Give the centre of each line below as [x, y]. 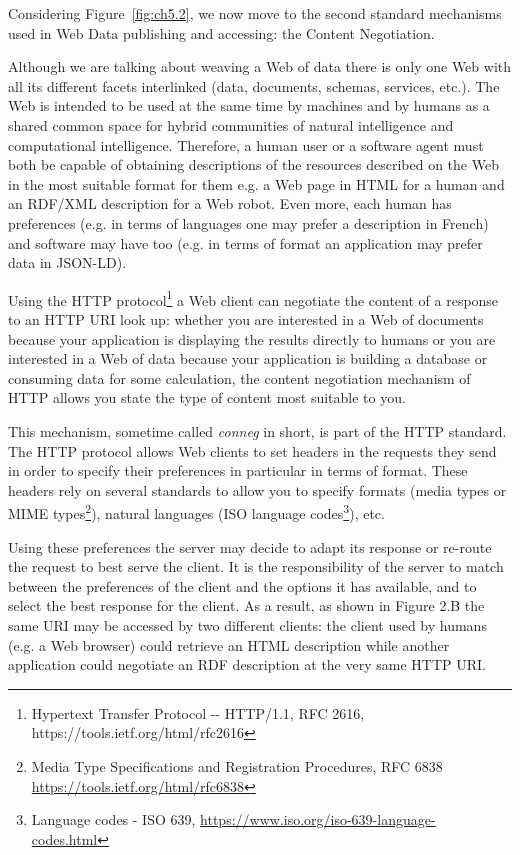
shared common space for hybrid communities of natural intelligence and [231, 124]
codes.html [64, 838]
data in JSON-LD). [67, 262]
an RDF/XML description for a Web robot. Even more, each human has [230, 203]
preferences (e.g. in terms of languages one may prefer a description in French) [248, 222]
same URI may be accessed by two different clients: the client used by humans [247, 624]
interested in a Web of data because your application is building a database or [248, 358]
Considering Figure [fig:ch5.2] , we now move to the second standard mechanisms [255, 13]
